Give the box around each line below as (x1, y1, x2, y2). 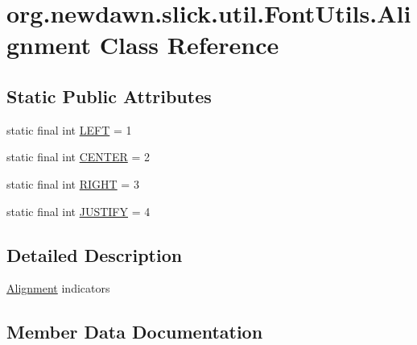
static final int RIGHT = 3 (6, 175, 139, 192)
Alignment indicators (6, 280, 110, 297)
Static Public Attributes (6, 83, 212, 108)
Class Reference (99, 28, 279, 61)
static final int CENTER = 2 (6, 148, 151, 165)
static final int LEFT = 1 (6, 121, 132, 138)
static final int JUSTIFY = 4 (6, 202, 151, 219)
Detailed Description (6, 242, 183, 267)
